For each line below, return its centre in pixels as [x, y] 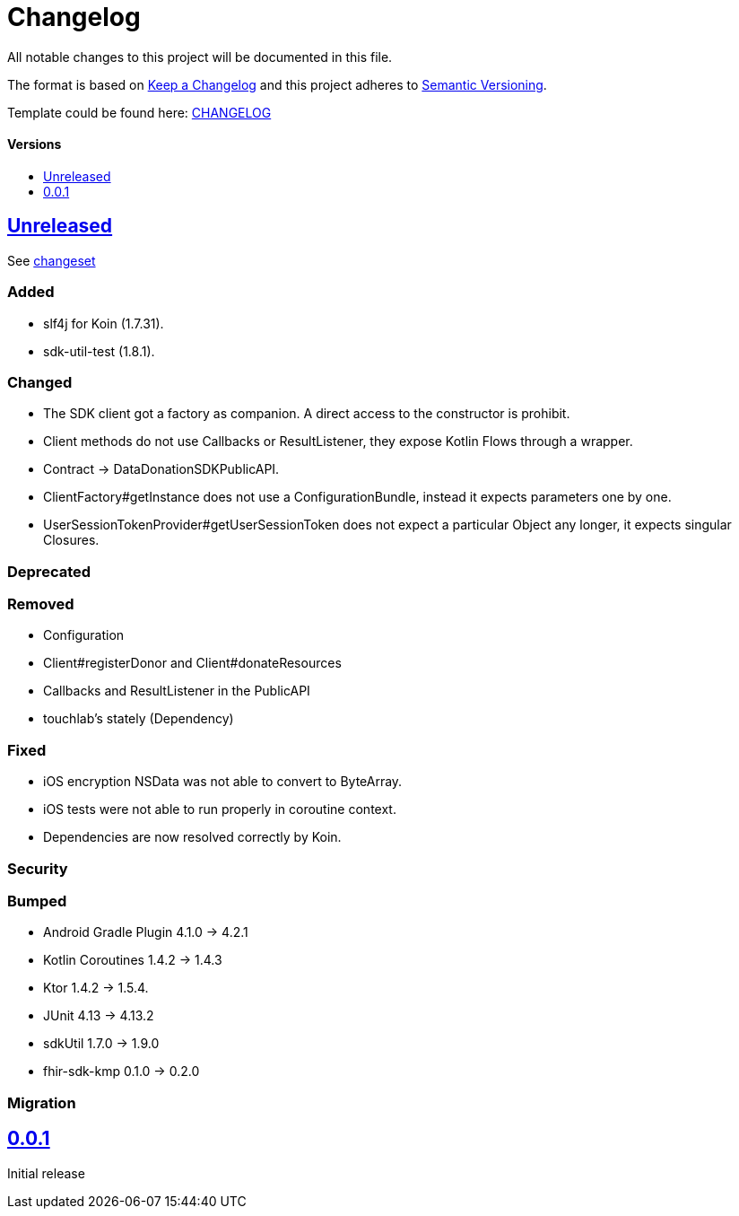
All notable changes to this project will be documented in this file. [200, 57]
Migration [42, 1102]
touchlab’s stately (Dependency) [139, 719]
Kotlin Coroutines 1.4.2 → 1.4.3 [133, 960]
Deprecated [49, 571]
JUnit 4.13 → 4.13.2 [99, 1016]
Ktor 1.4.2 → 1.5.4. [96, 988]
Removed [41, 604]
